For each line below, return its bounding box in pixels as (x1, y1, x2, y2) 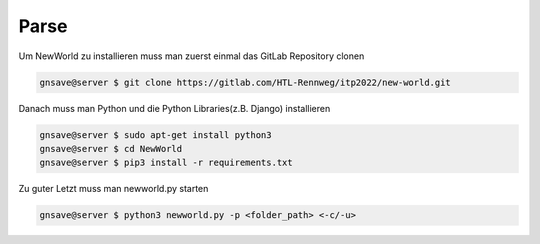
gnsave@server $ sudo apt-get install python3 (39, 129, 272, 140)
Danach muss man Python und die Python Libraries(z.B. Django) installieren (18, 102, 331, 114)
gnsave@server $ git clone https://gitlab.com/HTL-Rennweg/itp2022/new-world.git (39, 76, 452, 88)
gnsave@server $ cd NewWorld (39, 143, 183, 154)
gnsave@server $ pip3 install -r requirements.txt (39, 157, 294, 169)
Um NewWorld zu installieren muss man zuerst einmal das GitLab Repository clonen (18, 50, 365, 62)
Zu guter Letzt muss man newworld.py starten (18, 183, 209, 195)
